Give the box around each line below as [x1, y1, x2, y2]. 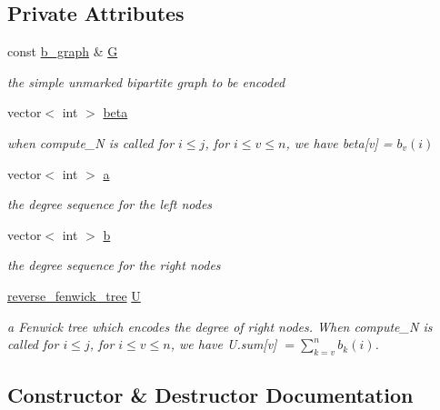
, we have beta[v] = [285, 133, 393, 152]
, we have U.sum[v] [170, 335, 277, 354]
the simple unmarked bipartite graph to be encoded [7, 72, 285, 91]
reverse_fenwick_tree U [7, 285, 141, 305]
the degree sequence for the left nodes [7, 195, 213, 214]
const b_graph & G [7, 42, 118, 61]
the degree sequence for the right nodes [7, 255, 221, 275]
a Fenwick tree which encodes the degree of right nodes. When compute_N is [7, 316, 433, 335]
